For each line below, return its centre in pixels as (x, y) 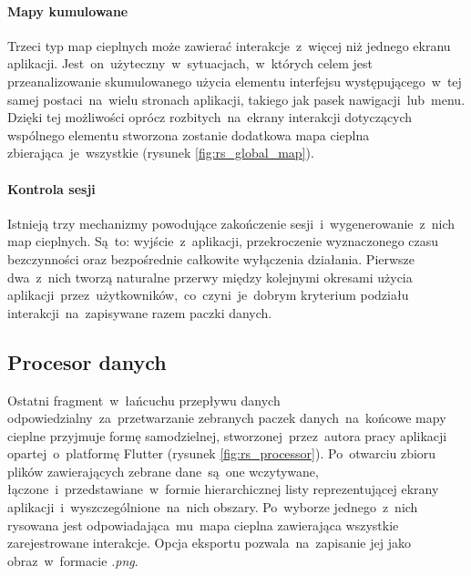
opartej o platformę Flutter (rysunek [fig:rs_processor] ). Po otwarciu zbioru (222, 453)
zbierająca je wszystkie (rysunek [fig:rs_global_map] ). (161, 153)
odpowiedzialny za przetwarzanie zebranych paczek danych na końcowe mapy (227, 418)
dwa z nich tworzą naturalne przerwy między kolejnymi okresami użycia (210, 277)
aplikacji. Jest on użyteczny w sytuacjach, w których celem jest (190, 63)
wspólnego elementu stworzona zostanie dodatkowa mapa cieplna (189, 134)
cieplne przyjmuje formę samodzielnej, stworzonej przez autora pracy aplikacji (227, 435)
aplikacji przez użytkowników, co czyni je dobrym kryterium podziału (208, 295)
